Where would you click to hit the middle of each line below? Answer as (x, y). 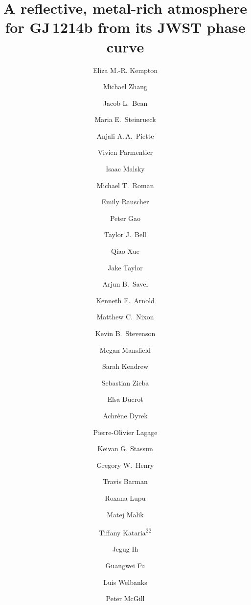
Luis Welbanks (125, 582)
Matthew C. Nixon (125, 317)
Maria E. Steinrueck (125, 119)
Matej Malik (125, 514)
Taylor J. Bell (125, 234)
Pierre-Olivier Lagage (125, 432)
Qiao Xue (125, 251)
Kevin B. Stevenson (125, 333)
